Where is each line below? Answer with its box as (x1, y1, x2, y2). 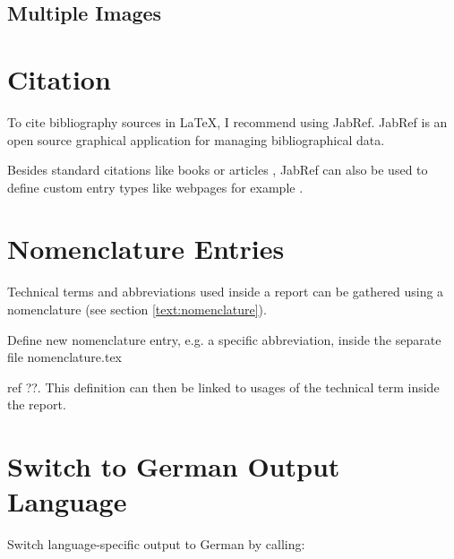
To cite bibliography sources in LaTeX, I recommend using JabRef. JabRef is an (7, 112, 448, 131)
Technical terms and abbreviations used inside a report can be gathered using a (7, 282, 444, 301)
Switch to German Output (7, 448, 340, 485)
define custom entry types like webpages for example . (7, 177, 304, 196)
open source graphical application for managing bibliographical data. (7, 130, 385, 149)
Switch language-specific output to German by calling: (7, 535, 305, 554)
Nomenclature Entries (7, 230, 285, 267)
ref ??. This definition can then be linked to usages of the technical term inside (7, 377, 440, 396)
